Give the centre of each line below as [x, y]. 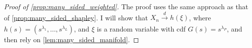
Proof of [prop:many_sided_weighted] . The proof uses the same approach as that [126, 6]
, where [200, 17]
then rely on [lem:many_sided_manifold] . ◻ [72, 39]
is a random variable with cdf [141, 28]
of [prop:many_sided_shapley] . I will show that [76, 17]
